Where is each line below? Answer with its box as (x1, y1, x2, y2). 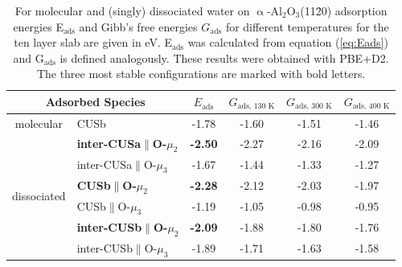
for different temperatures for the (225, 18, 389, 35)
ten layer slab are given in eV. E (14, 34, 172, 51)
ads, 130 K (237, 102, 275, 111)
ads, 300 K (295, 102, 332, 111)
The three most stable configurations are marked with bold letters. (36, 65, 366, 82)
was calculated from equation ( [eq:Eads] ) (187, 34, 388, 51)
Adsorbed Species (45, 93, 146, 110)
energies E (13, 18, 64, 35)
